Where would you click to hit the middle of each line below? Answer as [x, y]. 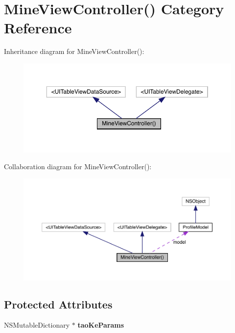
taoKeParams [101, 325]
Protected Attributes [58, 304]
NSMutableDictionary [37, 325]
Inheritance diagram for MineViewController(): [74, 51]
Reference [38, 28]
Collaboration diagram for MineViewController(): [78, 166]
